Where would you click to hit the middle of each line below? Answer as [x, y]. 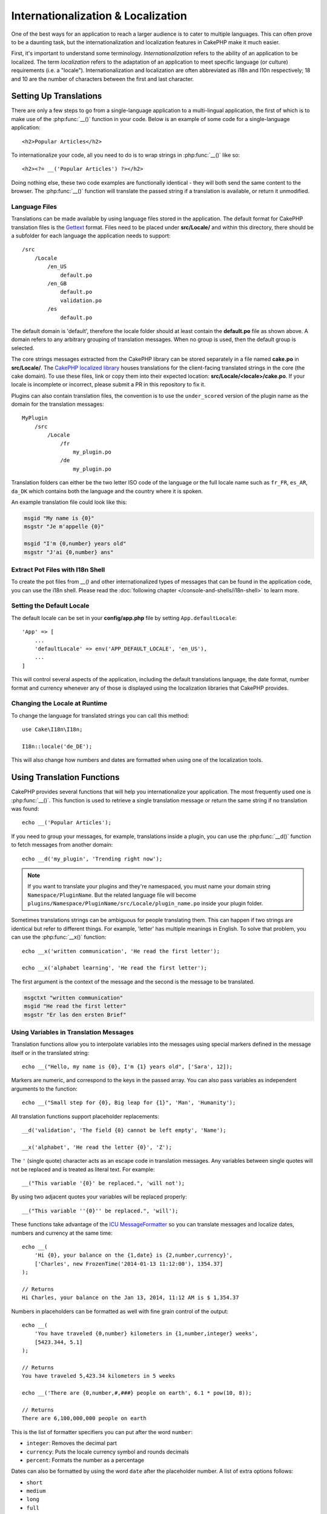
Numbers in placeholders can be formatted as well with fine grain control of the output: [120, 1311]
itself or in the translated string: [50, 1053]
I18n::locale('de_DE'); [57, 746]
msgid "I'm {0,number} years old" [75, 544]
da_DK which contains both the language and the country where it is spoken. [107, 491]
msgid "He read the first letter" [75, 1006]
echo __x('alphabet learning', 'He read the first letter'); [114, 968]
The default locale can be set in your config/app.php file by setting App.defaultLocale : [124, 618]
